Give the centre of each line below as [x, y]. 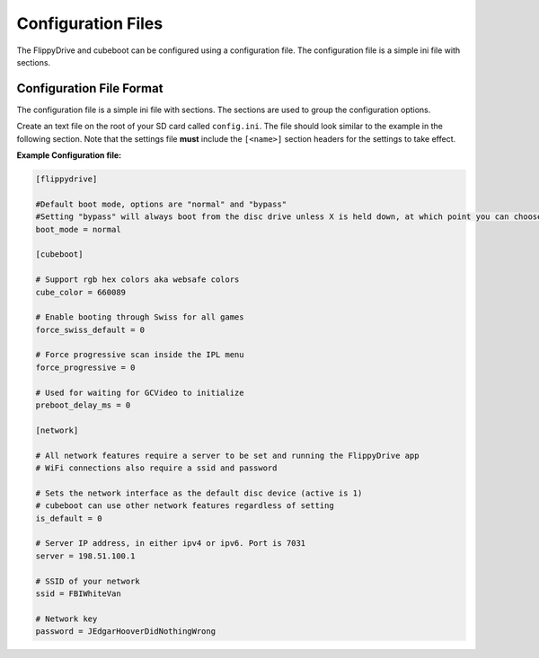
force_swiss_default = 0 [90, 329]
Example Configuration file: [69, 155]
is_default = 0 [69, 518]
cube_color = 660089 [80, 292]
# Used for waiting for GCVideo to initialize [140, 392]
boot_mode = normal [78, 229]
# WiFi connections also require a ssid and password [156, 468]
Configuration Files [90, 23]
